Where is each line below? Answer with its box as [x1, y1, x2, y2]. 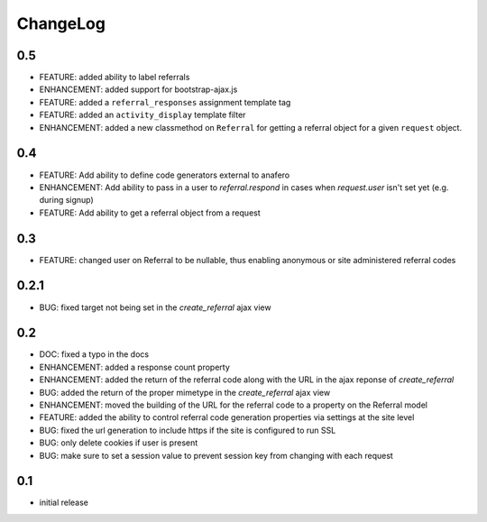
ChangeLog [16, 14, 106, 33]
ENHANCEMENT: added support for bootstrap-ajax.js [39, 84, 238, 95]
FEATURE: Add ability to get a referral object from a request [39, 207, 261, 218]
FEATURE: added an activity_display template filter [39, 109, 246, 121]
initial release [39, 497, 89, 508]
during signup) [39, 195, 94, 206]
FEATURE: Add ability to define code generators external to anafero [39, 169, 290, 180]
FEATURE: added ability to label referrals [39, 72, 190, 83]
